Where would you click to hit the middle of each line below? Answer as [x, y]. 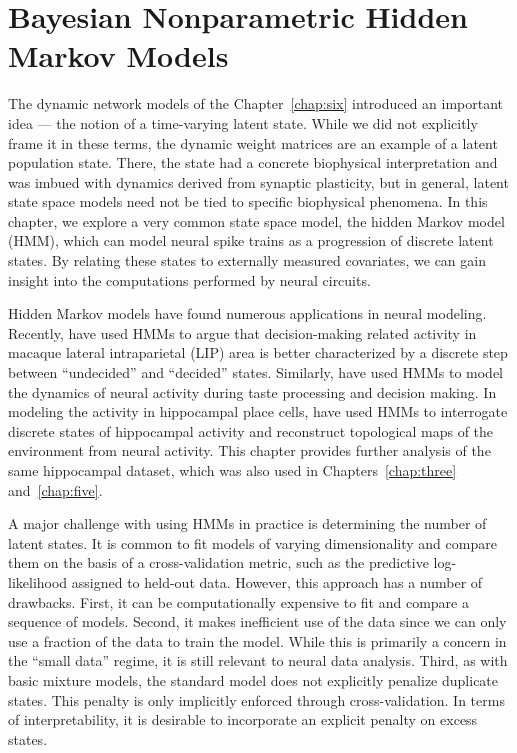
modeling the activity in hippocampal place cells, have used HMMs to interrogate [258, 411]
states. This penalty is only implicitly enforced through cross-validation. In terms [256, 699]
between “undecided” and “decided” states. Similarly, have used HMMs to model [255, 372]
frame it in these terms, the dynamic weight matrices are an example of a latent [253, 142]
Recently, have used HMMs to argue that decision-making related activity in [242, 332]
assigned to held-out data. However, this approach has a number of [277, 581]
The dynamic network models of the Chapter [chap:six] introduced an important [256, 103]
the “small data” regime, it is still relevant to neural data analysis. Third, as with [258, 660]
